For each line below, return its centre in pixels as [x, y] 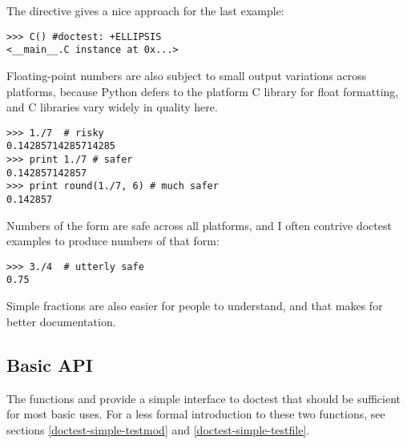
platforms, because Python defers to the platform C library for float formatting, [203, 91]
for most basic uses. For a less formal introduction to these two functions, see [196, 414]
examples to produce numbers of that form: [113, 241]
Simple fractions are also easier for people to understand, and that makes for [195, 306]
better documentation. [61, 321]
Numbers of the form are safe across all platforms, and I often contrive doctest [199, 225]
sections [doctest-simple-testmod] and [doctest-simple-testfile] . [158, 429]
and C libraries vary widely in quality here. [112, 107]
